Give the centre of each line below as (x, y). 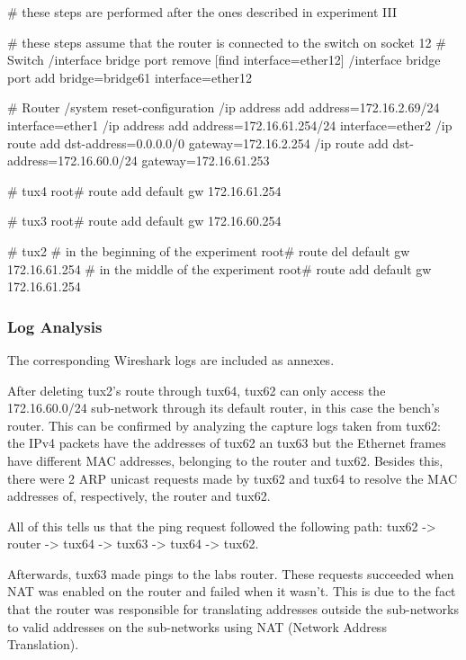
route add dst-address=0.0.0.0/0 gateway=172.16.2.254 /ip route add (198, 143)
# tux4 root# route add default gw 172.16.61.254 (144, 190)
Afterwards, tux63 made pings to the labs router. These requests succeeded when (231, 573)
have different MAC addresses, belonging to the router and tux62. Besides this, (225, 460)
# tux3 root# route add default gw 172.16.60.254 (144, 221)
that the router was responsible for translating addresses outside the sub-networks (233, 609)
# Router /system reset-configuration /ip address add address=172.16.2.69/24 (224, 107)
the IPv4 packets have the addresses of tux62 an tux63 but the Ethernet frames (227, 443)
